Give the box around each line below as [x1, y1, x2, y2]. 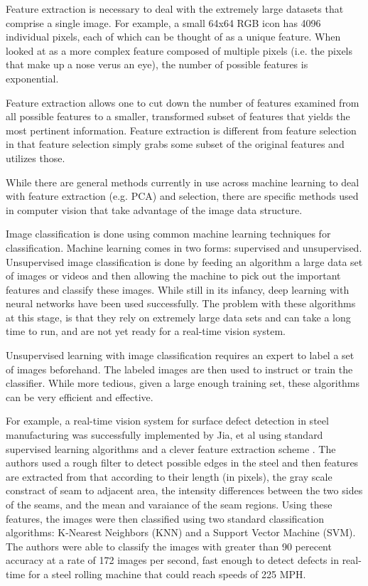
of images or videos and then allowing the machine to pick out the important [6, 268, 341, 283]
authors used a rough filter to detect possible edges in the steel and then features [6, 455, 359, 470]
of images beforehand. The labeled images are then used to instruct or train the [6, 361, 353, 376]
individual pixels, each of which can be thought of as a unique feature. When [6, 29, 341, 44]
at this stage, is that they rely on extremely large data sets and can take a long [6, 309, 351, 324]
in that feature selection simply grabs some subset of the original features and [6, 137, 345, 151]
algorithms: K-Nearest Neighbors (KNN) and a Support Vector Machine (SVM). [6, 525, 356, 540]
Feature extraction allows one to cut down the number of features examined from [6, 95, 359, 110]
